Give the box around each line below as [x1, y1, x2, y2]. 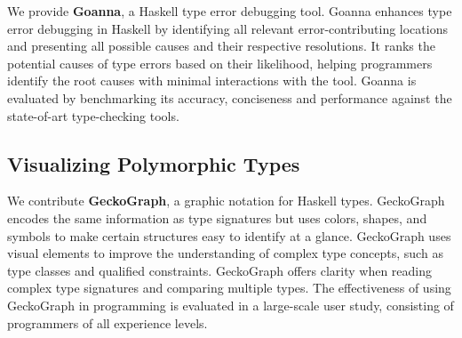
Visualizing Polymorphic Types [7, 149, 300, 177]
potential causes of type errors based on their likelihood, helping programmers [7, 53, 433, 72]
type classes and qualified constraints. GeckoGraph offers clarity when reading [7, 261, 433, 279]
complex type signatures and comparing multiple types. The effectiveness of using [7, 278, 451, 297]
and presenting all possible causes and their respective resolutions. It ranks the [7, 36, 435, 55]
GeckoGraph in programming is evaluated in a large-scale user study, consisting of [7, 295, 454, 314]
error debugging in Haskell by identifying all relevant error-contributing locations [7, 19, 448, 37]
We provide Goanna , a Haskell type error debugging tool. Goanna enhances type [7, 2, 452, 20]
